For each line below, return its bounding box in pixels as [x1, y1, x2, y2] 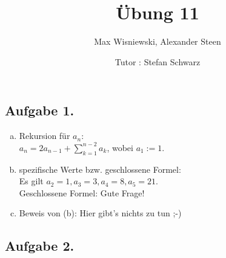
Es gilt [19, 175, 44, 187]
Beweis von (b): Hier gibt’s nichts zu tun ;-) [19, 207, 182, 219]
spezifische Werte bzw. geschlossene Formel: [19, 163, 181, 175]
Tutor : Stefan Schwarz [115, 55, 201, 68]
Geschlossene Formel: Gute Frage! [19, 186, 145, 199]
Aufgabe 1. [5, 101, 75, 120]
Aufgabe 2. [5, 236, 75, 255]
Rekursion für [19, 129, 70, 142]
